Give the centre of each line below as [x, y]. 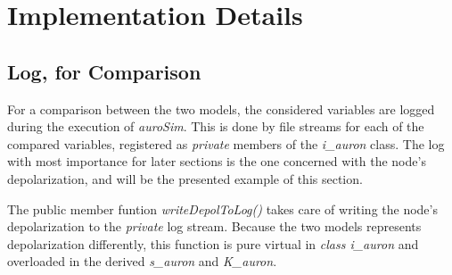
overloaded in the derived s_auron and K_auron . [142, 261]
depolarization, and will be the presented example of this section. [185, 178]
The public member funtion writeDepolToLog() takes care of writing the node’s [222, 208]
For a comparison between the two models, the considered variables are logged [221, 108]
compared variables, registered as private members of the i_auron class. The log [226, 143]
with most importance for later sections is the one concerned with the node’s [217, 161]
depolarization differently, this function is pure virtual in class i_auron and [213, 243]
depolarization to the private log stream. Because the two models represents [214, 226]
